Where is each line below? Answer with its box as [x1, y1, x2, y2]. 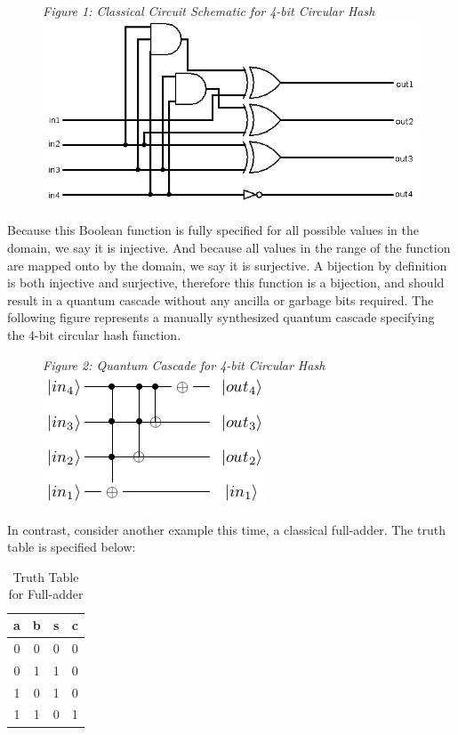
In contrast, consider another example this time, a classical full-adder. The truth [7, 520, 446, 538]
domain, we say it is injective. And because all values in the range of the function [7, 238, 451, 256]
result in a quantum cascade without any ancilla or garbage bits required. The [7, 290, 434, 309]
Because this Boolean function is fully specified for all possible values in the [7, 221, 419, 239]
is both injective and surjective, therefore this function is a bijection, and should [7, 273, 445, 292]
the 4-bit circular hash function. [7, 325, 181, 343]
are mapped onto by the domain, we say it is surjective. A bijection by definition [7, 255, 447, 274]
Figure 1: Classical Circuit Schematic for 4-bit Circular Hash [43, 2, 375, 20]
